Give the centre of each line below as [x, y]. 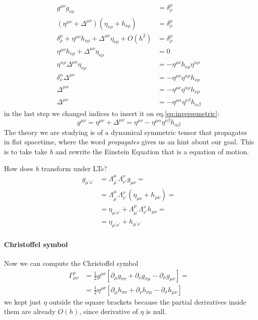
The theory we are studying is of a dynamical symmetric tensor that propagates [126, 132]
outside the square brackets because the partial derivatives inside [148, 301]
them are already [30, 311]
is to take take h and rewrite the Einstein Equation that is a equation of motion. [127, 151]
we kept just [23, 301]
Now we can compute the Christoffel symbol [71, 263]
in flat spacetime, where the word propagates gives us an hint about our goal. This [129, 142]
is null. [156, 311]
